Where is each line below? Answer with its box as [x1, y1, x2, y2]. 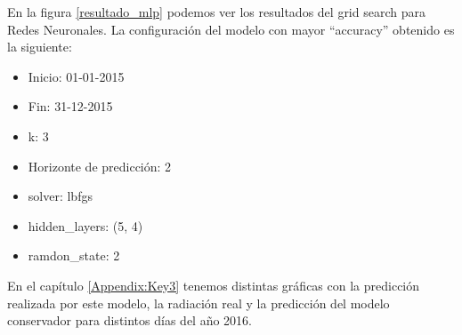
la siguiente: [7, 37, 72, 56]
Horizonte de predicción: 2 [28, 156, 172, 175]
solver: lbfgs [28, 187, 93, 205]
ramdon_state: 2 [28, 246, 120, 265]
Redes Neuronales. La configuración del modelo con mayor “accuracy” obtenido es [7, 20, 455, 38]
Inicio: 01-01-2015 [28, 67, 125, 85]
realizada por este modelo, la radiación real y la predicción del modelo [7, 293, 390, 312]
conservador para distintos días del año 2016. [7, 311, 252, 330]
